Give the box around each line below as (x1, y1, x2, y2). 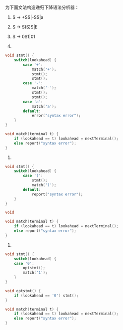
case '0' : (14, 261, 35, 266)
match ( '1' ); (23, 270, 48, 275)
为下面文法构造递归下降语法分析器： (5, 4, 79, 10)
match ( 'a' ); (31, 104, 57, 109)
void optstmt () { (5, 288, 41, 293)
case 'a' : (23, 99, 43, 104)
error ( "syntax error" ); (31, 113, 81, 118)
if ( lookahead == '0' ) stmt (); (14, 293, 79, 298)
